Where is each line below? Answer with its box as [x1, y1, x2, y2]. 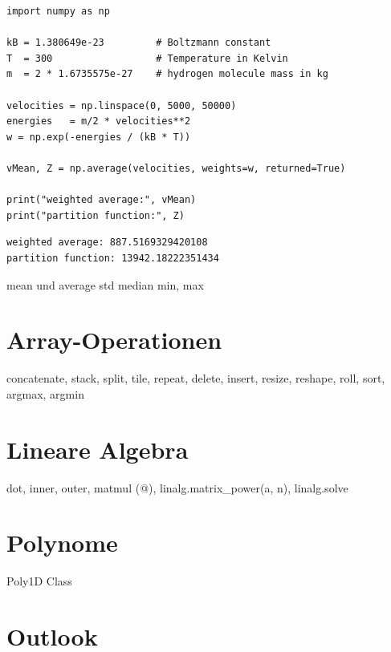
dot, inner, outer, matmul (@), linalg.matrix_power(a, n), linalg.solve [6, 479, 348, 496]
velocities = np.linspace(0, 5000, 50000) [6, 99, 237, 111]
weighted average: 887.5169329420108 [6, 237, 208, 249]
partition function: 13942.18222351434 [6, 252, 219, 264]
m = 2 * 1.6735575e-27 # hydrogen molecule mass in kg [6, 68, 328, 80]
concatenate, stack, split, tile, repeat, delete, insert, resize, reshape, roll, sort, [6, 370, 385, 387]
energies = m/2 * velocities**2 [6, 115, 191, 128]
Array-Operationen [6, 323, 222, 356]
